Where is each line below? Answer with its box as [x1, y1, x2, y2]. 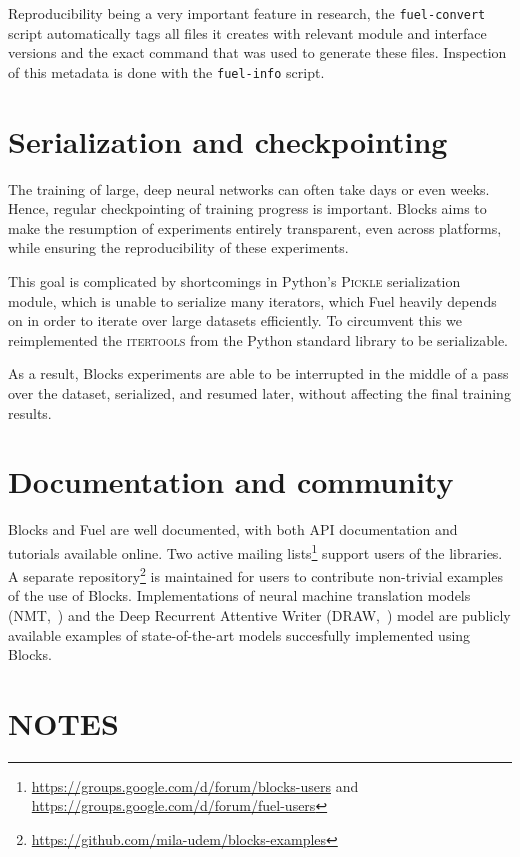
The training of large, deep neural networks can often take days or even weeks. [8, 178, 490, 199]
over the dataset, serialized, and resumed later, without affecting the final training [8, 382, 511, 403]
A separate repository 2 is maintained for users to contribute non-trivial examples [8, 563, 504, 586]
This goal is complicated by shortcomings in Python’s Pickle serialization [8, 271, 461, 291]
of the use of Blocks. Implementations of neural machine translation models [8, 585, 471, 606]
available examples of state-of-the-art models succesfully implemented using [8, 624, 471, 645]
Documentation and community [8, 461, 454, 502]
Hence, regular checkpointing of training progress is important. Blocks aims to [8, 198, 487, 219]
